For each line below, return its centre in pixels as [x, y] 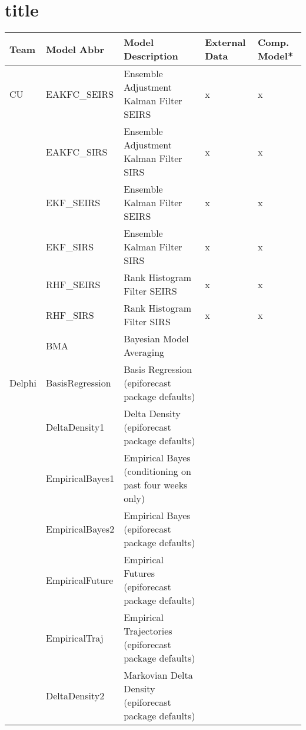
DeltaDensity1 [75, 427]
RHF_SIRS [70, 315]
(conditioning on [157, 471]
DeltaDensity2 [75, 695]
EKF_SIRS [70, 247]
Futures [139, 573]
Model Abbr [75, 49]
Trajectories [148, 631]
